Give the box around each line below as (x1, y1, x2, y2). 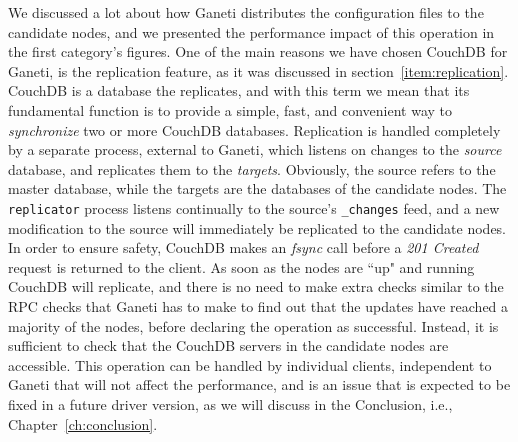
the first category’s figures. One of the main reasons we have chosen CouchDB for (8, 41, 508, 62)
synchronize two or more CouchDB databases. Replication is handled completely (8, 119, 501, 140)
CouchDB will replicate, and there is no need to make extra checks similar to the (8, 276, 504, 297)
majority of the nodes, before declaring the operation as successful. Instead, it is (8, 315, 499, 336)
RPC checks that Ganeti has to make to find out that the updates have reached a (8, 295, 509, 316)
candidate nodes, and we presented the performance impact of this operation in (8, 21, 495, 42)
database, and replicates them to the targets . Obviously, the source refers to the (8, 158, 496, 179)
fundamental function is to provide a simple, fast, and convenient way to (8, 99, 453, 120)
